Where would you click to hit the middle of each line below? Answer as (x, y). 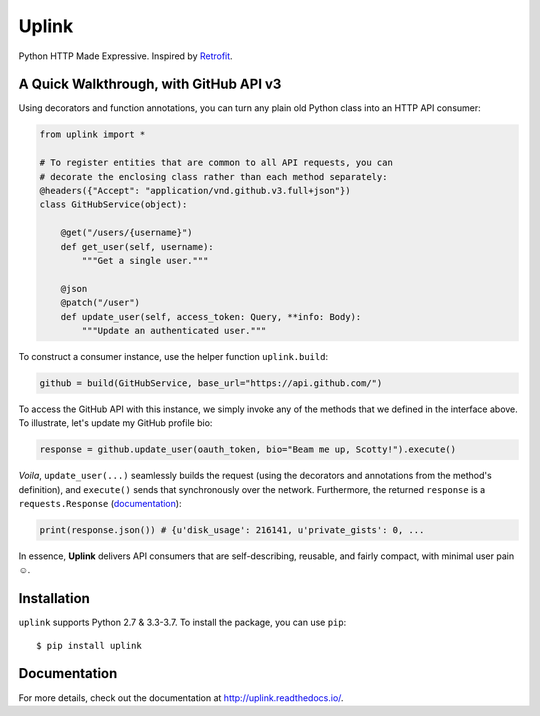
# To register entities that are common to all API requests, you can (216, 163)
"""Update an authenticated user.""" (174, 330)
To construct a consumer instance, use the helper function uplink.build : (173, 356)
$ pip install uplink (89, 645)
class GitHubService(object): (113, 204)
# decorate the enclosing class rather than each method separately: (213, 176)
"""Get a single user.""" (145, 260)
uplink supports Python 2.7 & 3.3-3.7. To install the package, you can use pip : (182, 622)
